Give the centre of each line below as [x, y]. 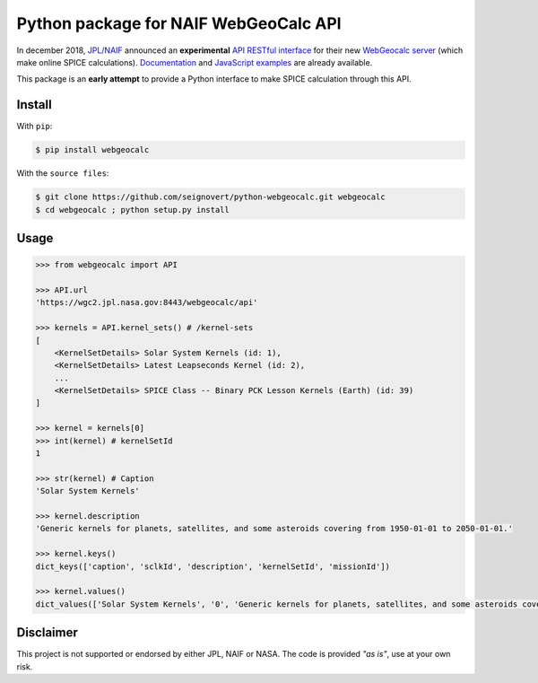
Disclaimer [47, 633]
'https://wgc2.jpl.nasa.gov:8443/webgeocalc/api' [147, 302]
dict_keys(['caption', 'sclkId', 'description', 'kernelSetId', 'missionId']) [213, 566]
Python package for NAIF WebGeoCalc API [179, 23]
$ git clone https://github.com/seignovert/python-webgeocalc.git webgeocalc [210, 197]
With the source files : [63, 173]
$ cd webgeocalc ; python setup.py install [133, 210]
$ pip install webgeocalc [92, 150]
